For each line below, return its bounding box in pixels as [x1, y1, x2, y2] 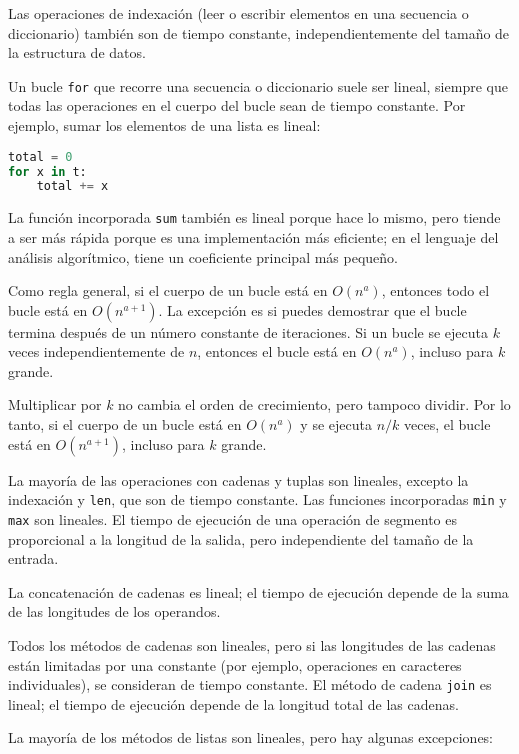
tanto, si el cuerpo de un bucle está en [8, 414, 242, 435]
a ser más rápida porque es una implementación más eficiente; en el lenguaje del [8, 226, 499, 247]
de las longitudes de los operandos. [8, 601, 221, 622]
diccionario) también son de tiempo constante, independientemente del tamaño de [8, 22, 510, 43]
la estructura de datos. [8, 42, 146, 63]
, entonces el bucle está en [197, 341, 357, 362]
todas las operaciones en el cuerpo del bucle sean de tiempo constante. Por [8, 95, 466, 116]
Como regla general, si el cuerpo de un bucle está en [8, 280, 328, 301]
